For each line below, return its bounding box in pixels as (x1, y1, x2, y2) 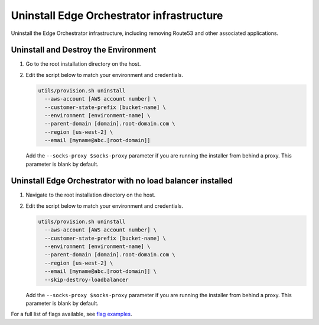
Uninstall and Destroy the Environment (11, 45, 157, 55)
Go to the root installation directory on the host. (25, 60, 141, 67)
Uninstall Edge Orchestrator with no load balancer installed (11, 176, 233, 186)
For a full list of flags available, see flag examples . (11, 311, 132, 318)
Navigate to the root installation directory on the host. (25, 191, 156, 198)
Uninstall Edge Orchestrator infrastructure (11, 9, 223, 22)
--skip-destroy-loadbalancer (44, 276, 129, 283)
